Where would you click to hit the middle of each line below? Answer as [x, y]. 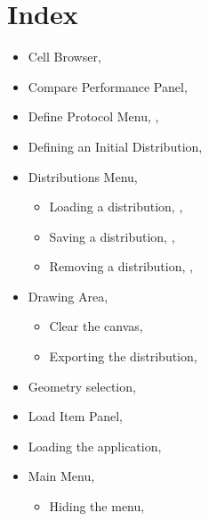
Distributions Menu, [83, 176]
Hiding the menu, [97, 506]
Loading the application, [95, 446]
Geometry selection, [82, 386]
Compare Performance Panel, [108, 86]
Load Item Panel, [75, 416]
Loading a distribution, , [116, 207]
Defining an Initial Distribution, [115, 146]
